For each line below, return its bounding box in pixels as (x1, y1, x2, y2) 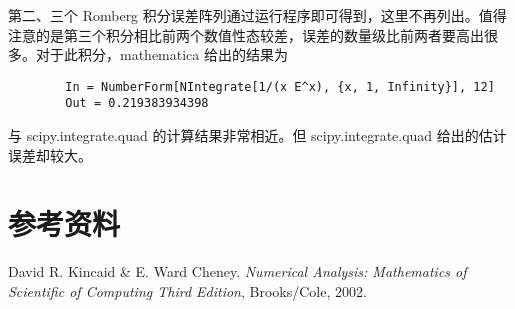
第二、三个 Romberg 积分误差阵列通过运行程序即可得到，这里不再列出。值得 (8, 5, 507, 25)
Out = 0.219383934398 (65, 96, 209, 111)
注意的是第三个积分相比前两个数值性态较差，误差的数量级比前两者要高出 (8, 24, 484, 45)
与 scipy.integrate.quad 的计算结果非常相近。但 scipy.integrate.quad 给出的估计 (8, 125, 507, 146)
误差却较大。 (8, 144, 92, 165)
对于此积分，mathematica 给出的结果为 (35, 44, 288, 65)
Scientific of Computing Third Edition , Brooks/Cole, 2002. (8, 281, 367, 301)
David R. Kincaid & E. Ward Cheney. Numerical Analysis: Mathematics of (8, 261, 467, 282)
